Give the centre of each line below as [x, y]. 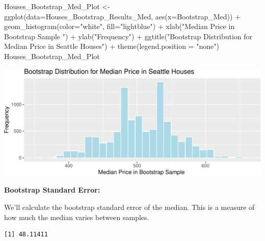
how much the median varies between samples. [77, 217]
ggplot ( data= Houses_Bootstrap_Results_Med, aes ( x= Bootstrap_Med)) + [123, 16]
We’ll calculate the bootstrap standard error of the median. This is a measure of [129, 207]
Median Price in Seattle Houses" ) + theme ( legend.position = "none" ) [112, 46]
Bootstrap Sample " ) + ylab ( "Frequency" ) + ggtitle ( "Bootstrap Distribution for [128, 36]
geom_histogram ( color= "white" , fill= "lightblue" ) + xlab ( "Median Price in [120, 26]
